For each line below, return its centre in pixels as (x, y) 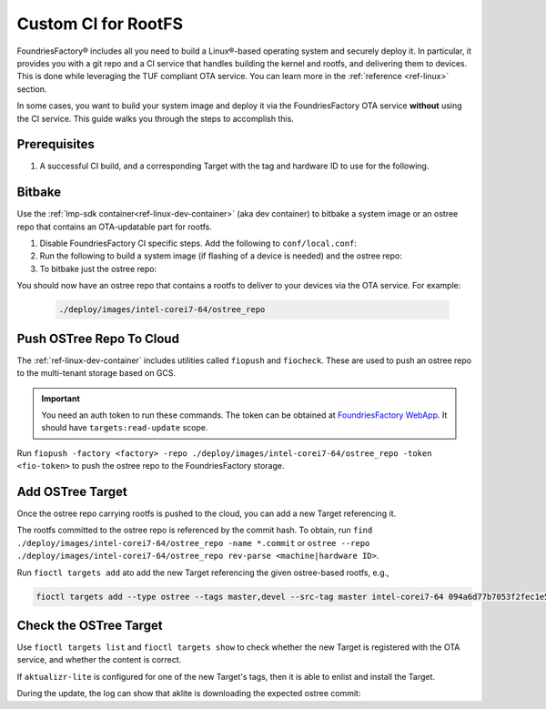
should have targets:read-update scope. (125, 428)
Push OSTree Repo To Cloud (98, 338)
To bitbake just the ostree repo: (98, 268)
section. (32, 89)
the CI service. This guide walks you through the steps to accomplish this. (156, 118)
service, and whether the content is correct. (99, 660)
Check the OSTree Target (90, 625)
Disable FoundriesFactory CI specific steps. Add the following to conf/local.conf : (198, 243)
